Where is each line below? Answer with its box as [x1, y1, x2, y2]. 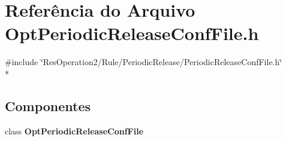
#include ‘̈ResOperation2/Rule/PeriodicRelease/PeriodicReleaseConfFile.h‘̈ [5, 56, 282, 68]
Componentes [5, 96, 91, 115]
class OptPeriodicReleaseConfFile [5, 124, 144, 137]
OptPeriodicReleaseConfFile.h [5, 21, 259, 45]
